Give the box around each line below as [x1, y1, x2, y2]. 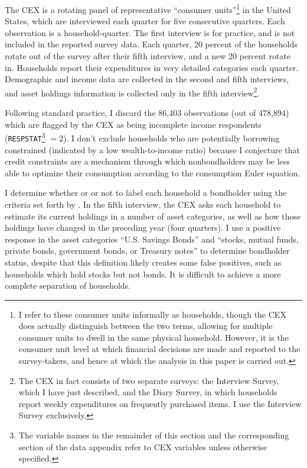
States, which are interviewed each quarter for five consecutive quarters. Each [5, 15, 285, 27]
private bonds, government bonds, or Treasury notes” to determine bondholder [5, 244, 290, 257]
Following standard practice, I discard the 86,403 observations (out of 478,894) [5, 106, 289, 119]
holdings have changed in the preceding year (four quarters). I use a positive [5, 221, 281, 234]
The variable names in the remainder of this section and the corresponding [18, 429, 289, 441]
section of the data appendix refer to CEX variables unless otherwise [18, 440, 267, 453]
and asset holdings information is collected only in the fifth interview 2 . [5, 85, 260, 99]
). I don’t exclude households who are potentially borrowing [63, 131, 280, 144]
